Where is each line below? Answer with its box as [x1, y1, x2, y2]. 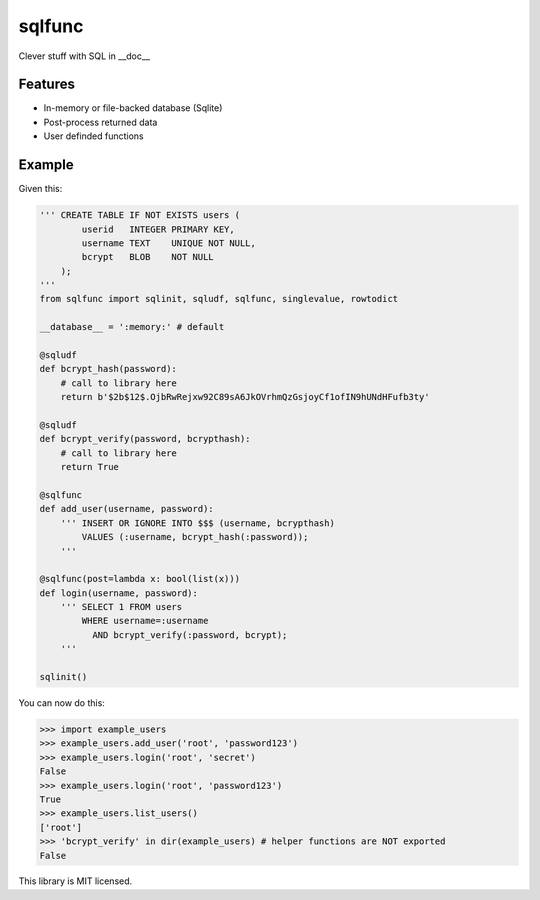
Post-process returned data [43, 116, 158, 128]
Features [18, 76, 75, 93]
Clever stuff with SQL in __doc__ [18, 50, 150, 62]
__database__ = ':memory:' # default [39, 321, 225, 333]
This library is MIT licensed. [18, 875, 133, 887]
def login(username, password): [39, 587, 199, 599]
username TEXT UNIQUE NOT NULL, [81, 237, 257, 249]
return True [60, 461, 120, 473]
